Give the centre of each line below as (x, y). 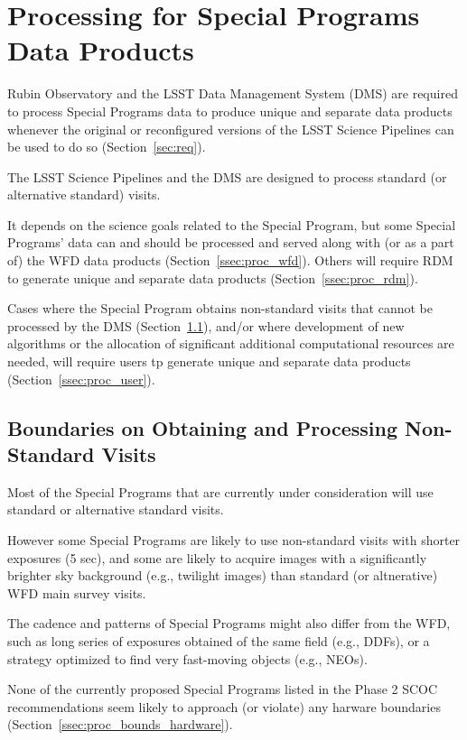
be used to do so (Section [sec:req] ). (107, 147)
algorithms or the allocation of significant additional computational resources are (231, 343)
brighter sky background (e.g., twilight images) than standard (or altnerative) (223, 575)
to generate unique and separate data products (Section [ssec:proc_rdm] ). (213, 277)
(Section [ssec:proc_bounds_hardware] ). (120, 724)
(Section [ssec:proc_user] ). (81, 379)
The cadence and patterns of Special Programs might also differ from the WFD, (229, 623)
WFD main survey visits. (77, 592)
